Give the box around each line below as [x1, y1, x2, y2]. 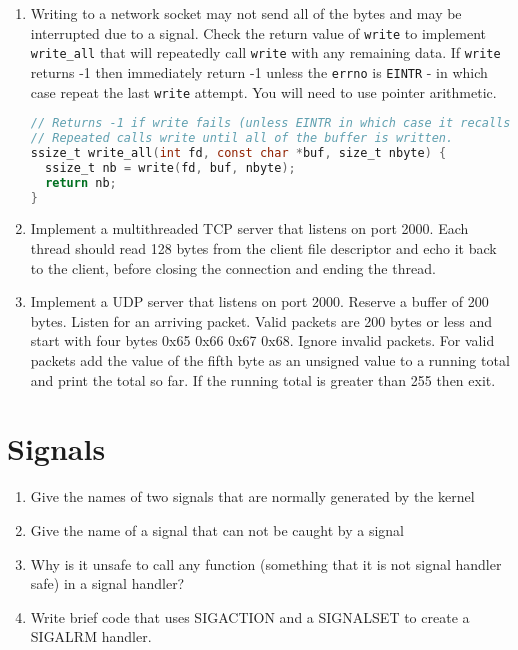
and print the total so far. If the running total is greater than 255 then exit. [30, 369, 496, 390]
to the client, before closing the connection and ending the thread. [30, 257, 436, 278]
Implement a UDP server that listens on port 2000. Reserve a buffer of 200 [30, 291, 489, 312]
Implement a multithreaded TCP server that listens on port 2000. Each [30, 218, 469, 239]
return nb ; [45, 175, 117, 190]
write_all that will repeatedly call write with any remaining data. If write [30, 42, 501, 63]
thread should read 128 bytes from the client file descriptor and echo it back [30, 238, 497, 259]
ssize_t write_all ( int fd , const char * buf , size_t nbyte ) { [30, 145, 447, 160]
